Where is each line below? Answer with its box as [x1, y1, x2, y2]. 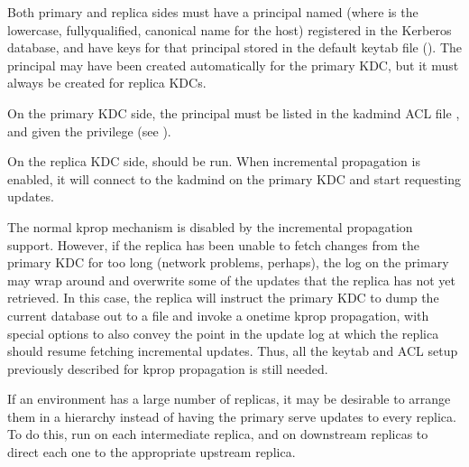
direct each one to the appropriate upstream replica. [7, 443, 296, 462]
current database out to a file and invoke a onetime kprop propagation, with [7, 305, 429, 324]
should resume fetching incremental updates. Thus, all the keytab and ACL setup [7, 341, 458, 360]
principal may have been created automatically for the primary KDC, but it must [7, 55, 459, 74]
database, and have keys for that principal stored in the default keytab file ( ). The [7, 38, 462, 57]
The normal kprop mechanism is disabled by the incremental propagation [7, 217, 413, 236]
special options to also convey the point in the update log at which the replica [7, 323, 439, 342]
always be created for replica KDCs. [7, 73, 207, 92]
